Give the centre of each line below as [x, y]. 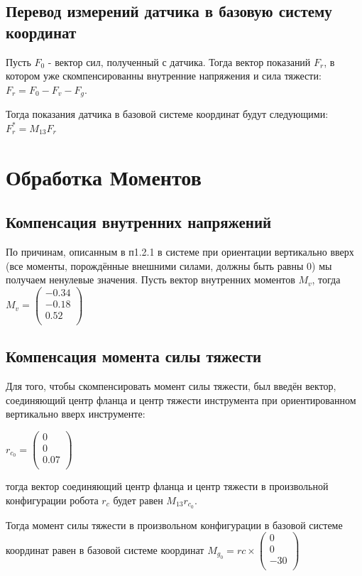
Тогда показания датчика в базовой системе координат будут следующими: [167, 114]
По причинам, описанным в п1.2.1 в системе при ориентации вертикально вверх [180, 251]
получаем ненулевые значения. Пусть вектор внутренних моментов [150, 279]
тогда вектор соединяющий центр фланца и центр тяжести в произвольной [167, 486]
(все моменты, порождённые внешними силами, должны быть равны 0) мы [169, 265]
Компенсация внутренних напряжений [139, 222]
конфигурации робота [52, 500]
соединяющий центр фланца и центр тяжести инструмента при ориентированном [181, 400]
